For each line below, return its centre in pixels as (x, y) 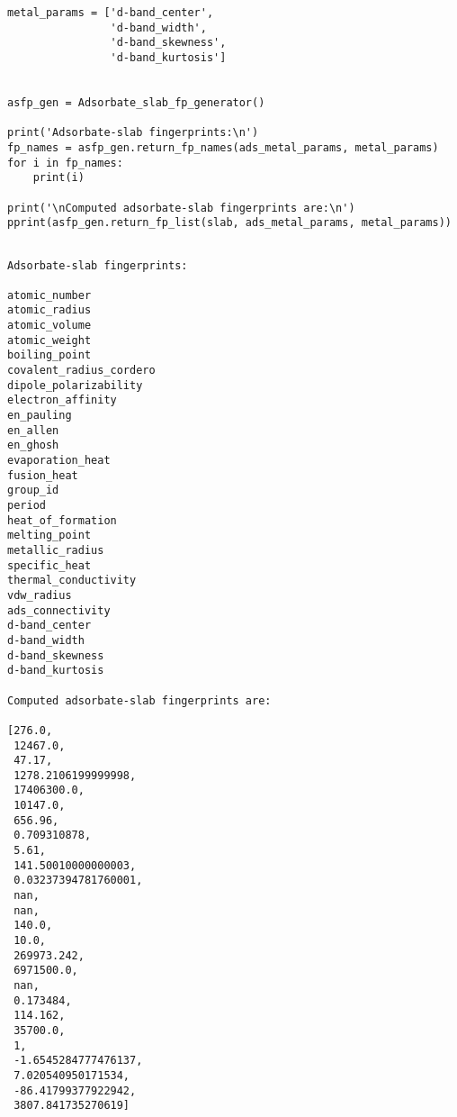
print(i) (58, 178)
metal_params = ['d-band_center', (111, 13)
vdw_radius (40, 595)
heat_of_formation (62, 520)
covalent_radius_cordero (81, 371)
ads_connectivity (59, 610)
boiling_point (49, 355)
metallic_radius (56, 550)
